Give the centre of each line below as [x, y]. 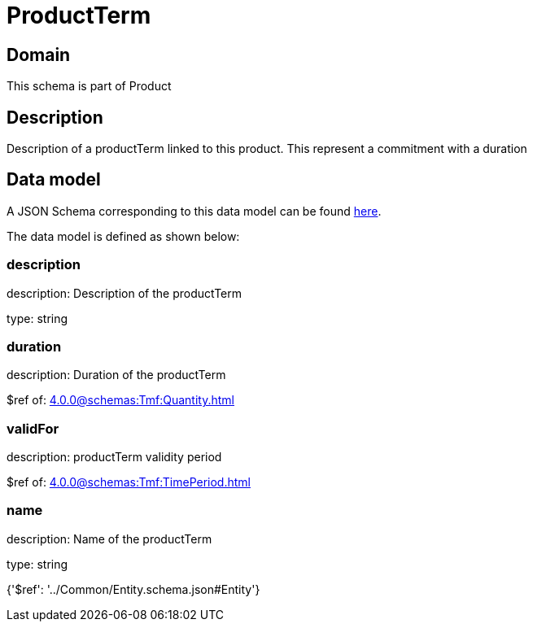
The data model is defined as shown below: [123, 236]
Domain [39, 55]
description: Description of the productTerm [124, 293]
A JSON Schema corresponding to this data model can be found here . [194, 211]
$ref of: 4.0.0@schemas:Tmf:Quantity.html [120, 400]
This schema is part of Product [89, 86]
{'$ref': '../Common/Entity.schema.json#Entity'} [133, 589]
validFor [33, 428]
